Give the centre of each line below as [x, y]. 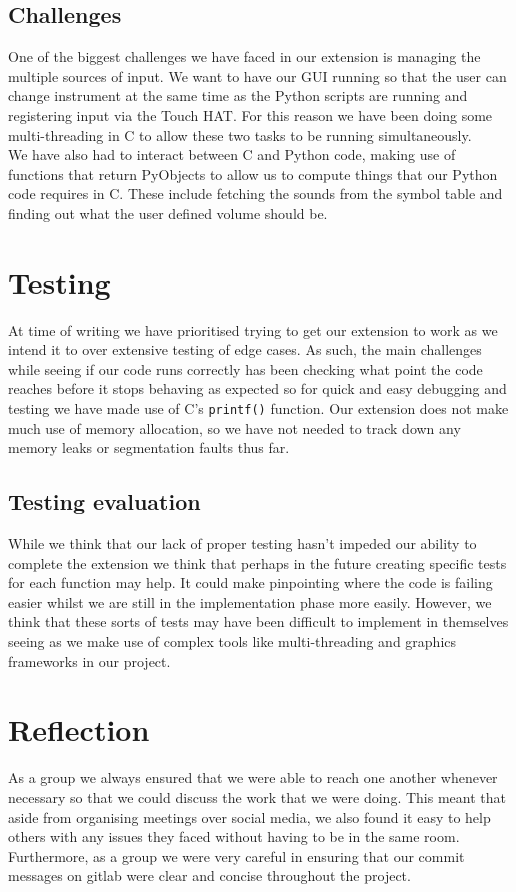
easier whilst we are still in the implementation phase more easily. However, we [250, 601]
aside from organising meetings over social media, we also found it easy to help [249, 816]
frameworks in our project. [89, 660]
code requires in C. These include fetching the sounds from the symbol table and [255, 193]
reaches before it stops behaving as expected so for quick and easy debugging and [257, 388]
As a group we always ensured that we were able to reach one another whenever [253, 777]
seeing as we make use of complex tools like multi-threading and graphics [232, 641]
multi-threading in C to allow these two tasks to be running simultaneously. [240, 134]
